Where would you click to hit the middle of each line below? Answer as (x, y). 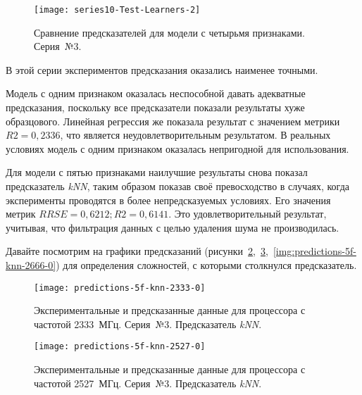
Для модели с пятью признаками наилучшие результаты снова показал (157, 172)
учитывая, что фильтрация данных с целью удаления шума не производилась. (173, 227)
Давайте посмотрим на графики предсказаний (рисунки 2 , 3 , (137, 251)
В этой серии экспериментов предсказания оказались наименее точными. (162, 69)
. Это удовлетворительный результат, (248, 214)
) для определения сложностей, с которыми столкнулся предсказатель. (206, 264)
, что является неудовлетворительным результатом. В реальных (195, 135)
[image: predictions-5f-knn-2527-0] (120, 347)
